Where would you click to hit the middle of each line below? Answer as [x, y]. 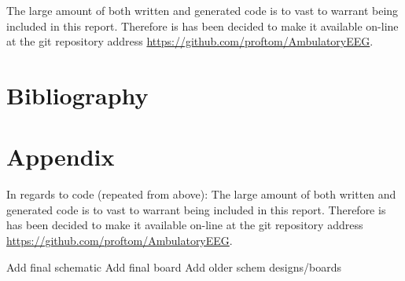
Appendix [61, 157]
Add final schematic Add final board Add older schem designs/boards [174, 266]
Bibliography [77, 95]
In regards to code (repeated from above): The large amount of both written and [201, 194]
